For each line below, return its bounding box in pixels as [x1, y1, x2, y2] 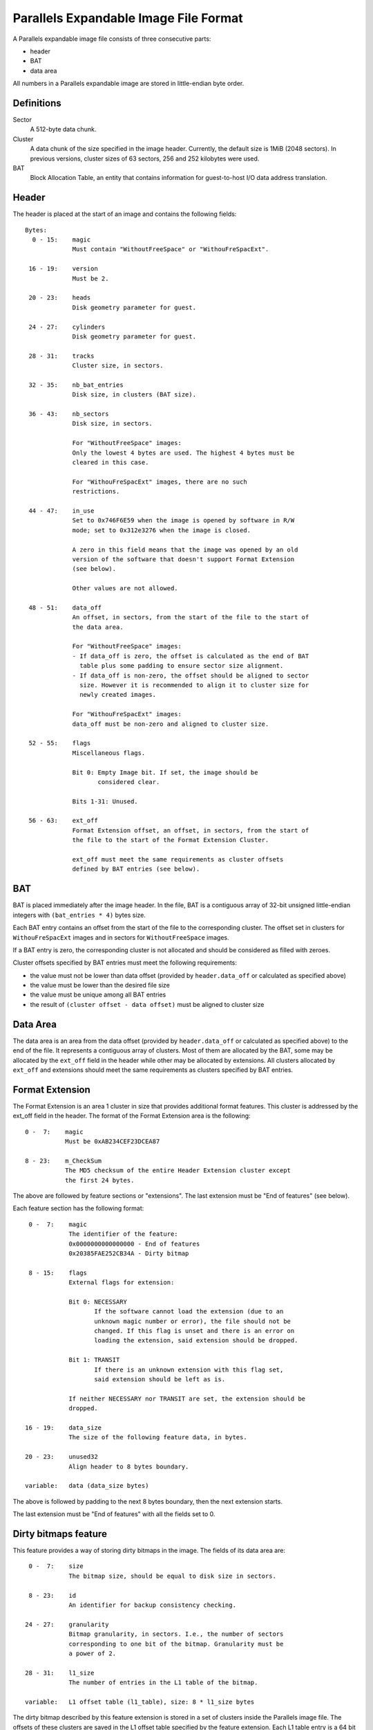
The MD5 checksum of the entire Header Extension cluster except [64, 1167, 291, 1174]
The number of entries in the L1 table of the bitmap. [68, 1679, 258, 1686]
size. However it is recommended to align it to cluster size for [79, 682, 309, 689]
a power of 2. [68, 1649, 117, 1657]
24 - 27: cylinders [28, 322, 106, 331]
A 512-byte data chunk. [30, 125, 97, 134]
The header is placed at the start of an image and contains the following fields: [12, 210, 237, 218]
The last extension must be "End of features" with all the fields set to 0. [12, 1510, 216, 1518]
